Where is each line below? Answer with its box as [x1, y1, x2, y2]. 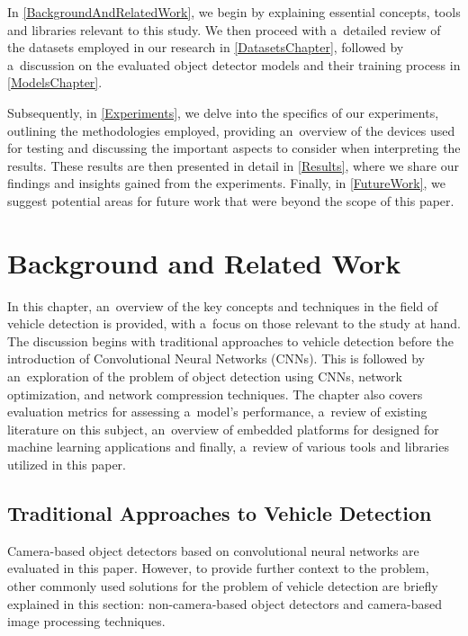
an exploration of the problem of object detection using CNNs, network [7, 367, 402, 386]
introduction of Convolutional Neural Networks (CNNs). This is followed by [7, 349, 426, 368]
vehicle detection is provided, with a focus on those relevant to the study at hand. [7, 314, 461, 333]
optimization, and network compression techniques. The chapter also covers [7, 384, 423, 403]
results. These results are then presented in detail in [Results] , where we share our [7, 156, 460, 175]
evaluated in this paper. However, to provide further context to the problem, [7, 559, 429, 578]
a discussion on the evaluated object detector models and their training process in [7, 55, 461, 74]
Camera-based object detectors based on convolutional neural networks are [7, 541, 419, 560]
